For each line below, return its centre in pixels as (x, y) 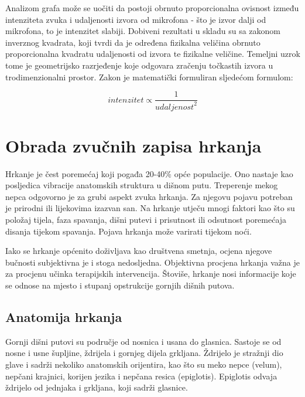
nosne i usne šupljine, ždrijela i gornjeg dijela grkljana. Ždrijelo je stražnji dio (144, 353)
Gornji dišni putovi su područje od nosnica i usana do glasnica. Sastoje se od (143, 341)
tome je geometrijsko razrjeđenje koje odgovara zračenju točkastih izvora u (139, 65)
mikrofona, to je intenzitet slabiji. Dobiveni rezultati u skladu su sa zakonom (143, 31)
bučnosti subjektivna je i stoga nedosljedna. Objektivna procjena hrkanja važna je (152, 262)
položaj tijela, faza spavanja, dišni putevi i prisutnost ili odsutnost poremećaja (146, 220)
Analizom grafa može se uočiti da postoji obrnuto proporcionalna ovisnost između (152, 8)
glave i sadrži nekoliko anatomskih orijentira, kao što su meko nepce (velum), (144, 364)
